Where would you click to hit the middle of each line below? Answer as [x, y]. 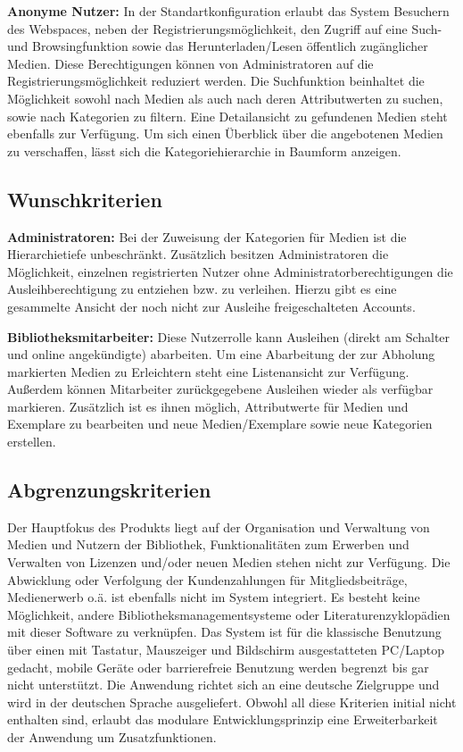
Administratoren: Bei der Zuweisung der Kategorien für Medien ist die [207, 236]
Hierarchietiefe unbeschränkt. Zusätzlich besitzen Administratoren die [198, 254]
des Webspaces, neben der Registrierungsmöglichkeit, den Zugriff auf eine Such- [225, 28]
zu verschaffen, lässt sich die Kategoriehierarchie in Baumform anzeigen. [204, 150]
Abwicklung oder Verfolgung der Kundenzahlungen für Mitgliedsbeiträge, [207, 579]
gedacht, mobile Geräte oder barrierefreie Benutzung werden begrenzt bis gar [218, 667]
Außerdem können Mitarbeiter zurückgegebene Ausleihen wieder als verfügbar [220, 389]
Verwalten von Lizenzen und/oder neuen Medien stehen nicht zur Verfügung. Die [229, 562]
